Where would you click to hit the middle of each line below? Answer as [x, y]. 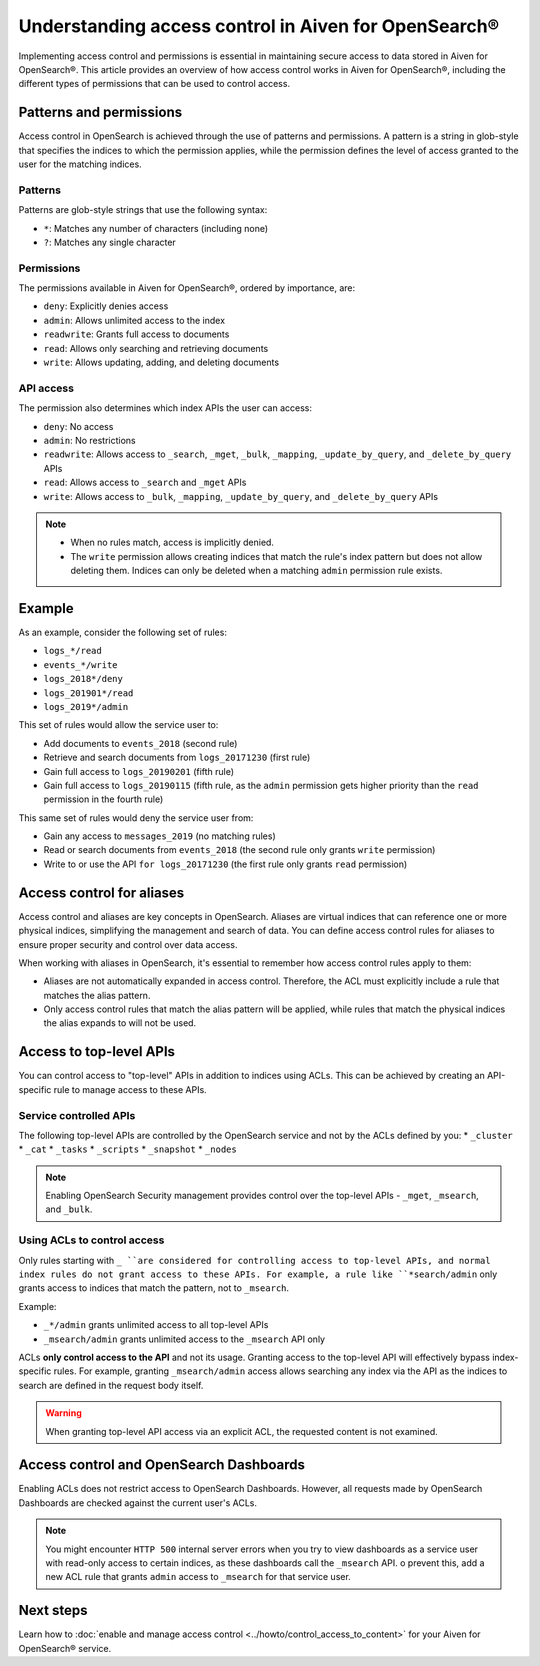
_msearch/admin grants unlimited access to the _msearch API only [184, 1339]
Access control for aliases [101, 892]
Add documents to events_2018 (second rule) [140, 743]
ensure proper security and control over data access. [128, 944]
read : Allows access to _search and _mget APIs [145, 482]
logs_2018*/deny [83, 679]
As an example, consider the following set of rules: [122, 632]
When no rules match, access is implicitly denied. [172, 542]
